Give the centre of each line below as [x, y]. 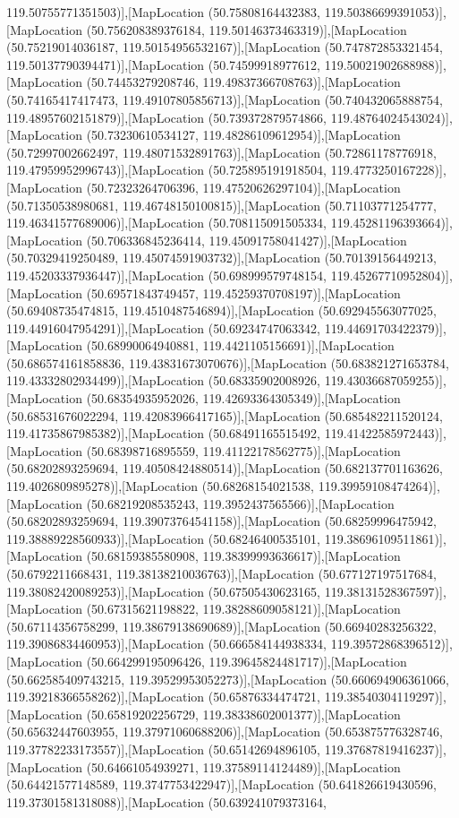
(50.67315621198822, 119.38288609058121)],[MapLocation [243, 609]
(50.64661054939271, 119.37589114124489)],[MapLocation [243, 766]
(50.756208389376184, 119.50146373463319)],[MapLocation [246, 29]
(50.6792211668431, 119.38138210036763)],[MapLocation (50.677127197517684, [221, 573]
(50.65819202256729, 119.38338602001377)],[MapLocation [243, 714]
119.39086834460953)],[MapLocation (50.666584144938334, [167, 644]
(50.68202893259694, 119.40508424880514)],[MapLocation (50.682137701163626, [225, 468]
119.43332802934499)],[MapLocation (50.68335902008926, [164, 380]
